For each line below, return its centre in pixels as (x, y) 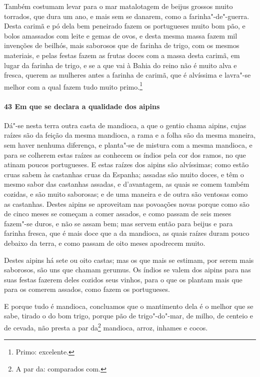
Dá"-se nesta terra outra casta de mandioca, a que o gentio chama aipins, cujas (125, 125)
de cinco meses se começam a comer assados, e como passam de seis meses (118, 214)
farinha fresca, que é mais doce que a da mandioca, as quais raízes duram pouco (127, 233)
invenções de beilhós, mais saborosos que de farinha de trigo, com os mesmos (122, 45)
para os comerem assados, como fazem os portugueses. (87, 289)
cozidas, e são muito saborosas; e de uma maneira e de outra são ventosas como (126, 194)
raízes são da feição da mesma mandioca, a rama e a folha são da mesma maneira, (130, 135)
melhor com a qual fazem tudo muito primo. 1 (73, 86)
